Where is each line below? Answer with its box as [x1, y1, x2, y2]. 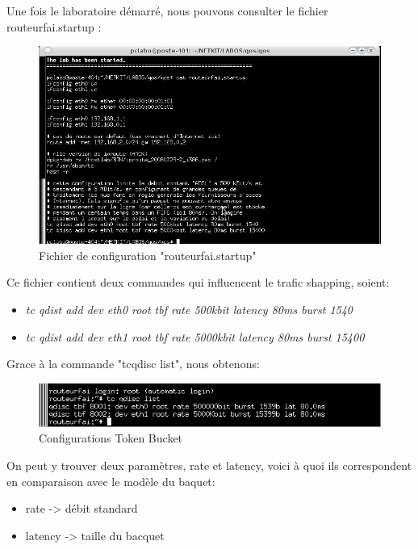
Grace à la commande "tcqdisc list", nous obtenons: [6, 355, 260, 372]
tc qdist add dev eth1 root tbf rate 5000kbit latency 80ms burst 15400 [25, 328, 365, 345]
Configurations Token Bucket [39, 430, 183, 446]
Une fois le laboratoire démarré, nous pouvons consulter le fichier [6, 2, 328, 19]
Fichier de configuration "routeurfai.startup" [39, 246, 257, 263]
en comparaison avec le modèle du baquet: [6, 472, 215, 489]
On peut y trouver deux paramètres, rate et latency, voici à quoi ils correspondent [6, 456, 412, 473]
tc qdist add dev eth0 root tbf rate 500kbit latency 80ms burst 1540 [25, 300, 353, 317]
